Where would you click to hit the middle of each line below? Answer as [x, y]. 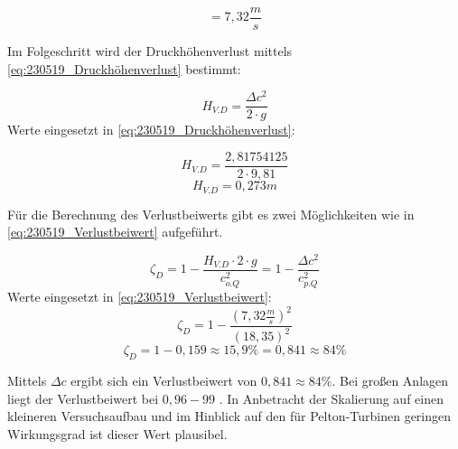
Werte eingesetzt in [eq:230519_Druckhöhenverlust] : [151, 130]
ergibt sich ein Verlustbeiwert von [164, 381]
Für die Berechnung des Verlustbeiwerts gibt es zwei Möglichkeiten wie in [211, 214]
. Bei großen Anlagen [390, 381]
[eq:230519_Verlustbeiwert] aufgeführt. [115, 232]
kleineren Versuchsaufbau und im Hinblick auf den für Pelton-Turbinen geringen [229, 416]
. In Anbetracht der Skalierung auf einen [331, 398]
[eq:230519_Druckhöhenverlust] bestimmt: [124, 68]
